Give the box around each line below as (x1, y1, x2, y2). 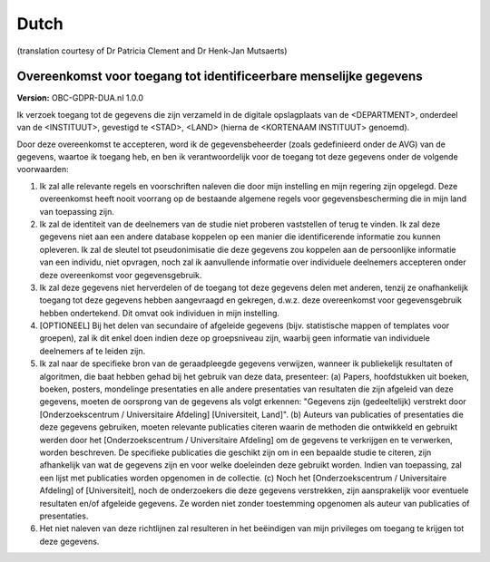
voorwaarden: (16, 164, 70, 175)
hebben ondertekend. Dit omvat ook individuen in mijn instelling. (39, 307, 280, 318)
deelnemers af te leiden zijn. (39, 345, 145, 356)
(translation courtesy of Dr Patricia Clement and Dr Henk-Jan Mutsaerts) (16, 45, 288, 56)
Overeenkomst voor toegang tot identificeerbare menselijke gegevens (16, 69, 423, 84)
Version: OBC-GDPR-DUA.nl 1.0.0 (16, 92, 144, 103)
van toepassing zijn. (39, 206, 115, 217)
